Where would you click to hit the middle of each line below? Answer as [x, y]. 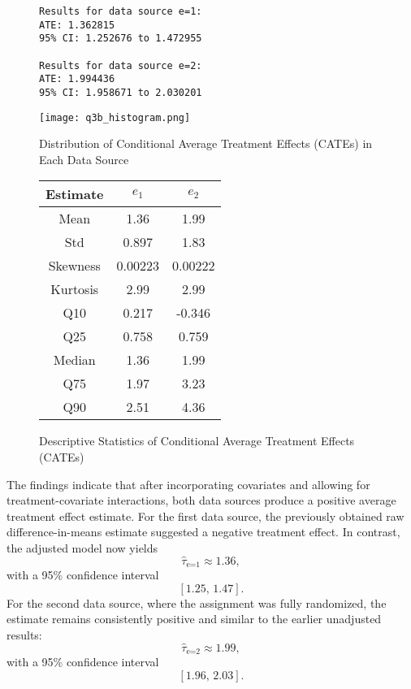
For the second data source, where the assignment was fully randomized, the [197, 602]
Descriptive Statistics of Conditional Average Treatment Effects [197, 441]
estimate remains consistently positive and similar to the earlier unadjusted [194, 619]
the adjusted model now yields [82, 548]
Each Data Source [84, 159]
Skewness [74, 266]
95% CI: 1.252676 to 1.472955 [121, 39]
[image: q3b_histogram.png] [115, 117]
